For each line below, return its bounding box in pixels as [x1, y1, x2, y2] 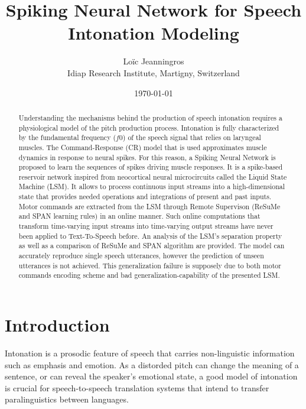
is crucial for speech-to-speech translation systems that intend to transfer [5, 381, 269, 394]
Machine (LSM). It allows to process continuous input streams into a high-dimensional [18, 181, 285, 191]
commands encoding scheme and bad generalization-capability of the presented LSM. [18, 270, 280, 280]
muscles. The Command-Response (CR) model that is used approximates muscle [18, 142, 267, 152]
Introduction [5, 313, 110, 337]
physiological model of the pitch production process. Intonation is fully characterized [18, 122, 279, 132]
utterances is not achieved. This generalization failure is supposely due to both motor [18, 260, 281, 270]
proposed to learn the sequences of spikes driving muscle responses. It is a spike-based [18, 162, 283, 172]
